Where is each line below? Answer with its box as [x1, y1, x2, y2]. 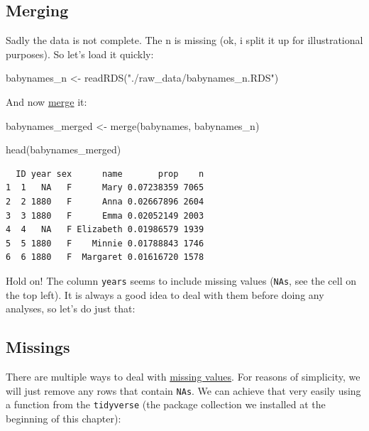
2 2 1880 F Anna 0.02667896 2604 [6, 196, 204, 207]
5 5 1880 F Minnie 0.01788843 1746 [6, 238, 204, 249]
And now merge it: [6, 94, 87, 109]
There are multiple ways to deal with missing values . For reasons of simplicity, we [6, 369, 360, 383]
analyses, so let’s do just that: [6, 301, 136, 316]
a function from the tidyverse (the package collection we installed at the [6, 397, 326, 412]
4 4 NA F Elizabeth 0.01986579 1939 [6, 224, 204, 235]
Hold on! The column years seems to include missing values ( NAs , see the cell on [6, 273, 357, 288]
